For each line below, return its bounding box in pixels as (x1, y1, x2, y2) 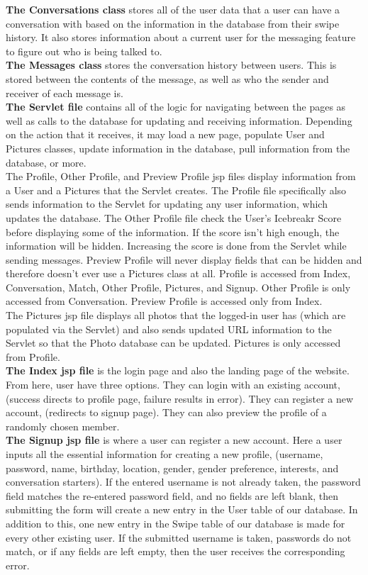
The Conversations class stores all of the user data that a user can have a (6, 2, 340, 16)
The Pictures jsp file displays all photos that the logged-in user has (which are (6, 308, 346, 323)
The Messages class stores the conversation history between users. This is (6, 57, 337, 72)
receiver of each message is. (6, 85, 123, 100)
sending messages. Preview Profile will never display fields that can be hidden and (6, 252, 362, 267)
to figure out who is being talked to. (6, 43, 162, 58)
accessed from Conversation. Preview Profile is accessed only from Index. (6, 294, 323, 308)
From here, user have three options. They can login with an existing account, (6, 377, 340, 392)
